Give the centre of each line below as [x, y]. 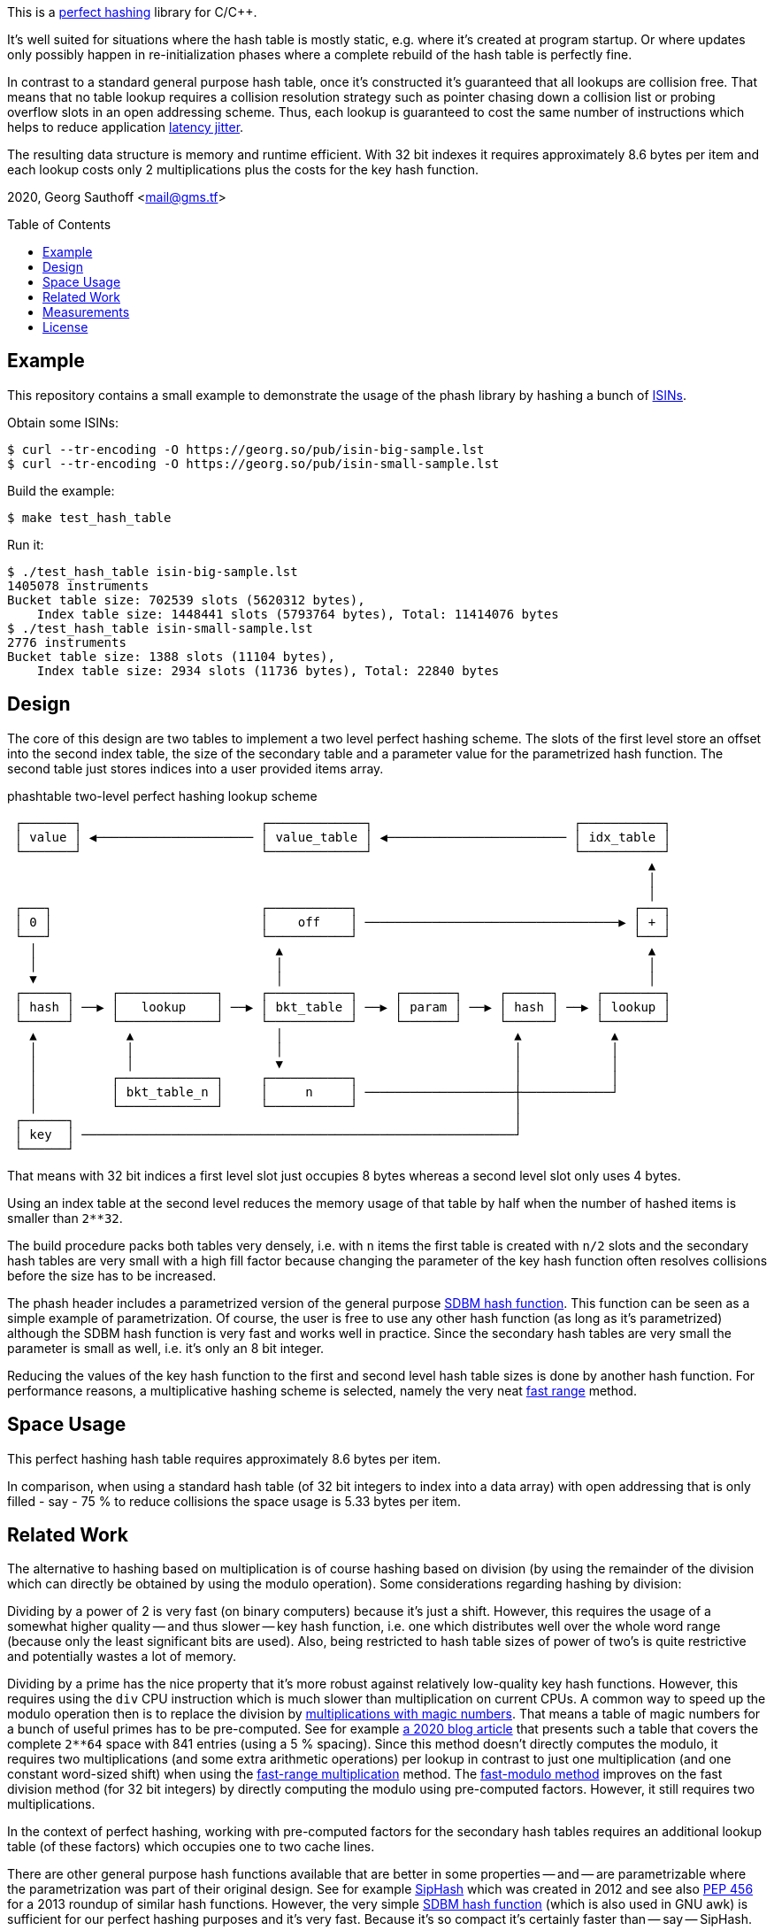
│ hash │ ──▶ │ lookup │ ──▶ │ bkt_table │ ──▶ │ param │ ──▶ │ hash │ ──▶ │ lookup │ [343, 1007]
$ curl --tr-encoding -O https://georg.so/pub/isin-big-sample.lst [246, 449]
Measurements [86, 312]
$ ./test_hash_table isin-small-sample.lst [160, 628]
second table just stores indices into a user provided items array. [195, 768]
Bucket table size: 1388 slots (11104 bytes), [171, 656]
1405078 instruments [78, 585]
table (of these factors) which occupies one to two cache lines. [191, 1847]
